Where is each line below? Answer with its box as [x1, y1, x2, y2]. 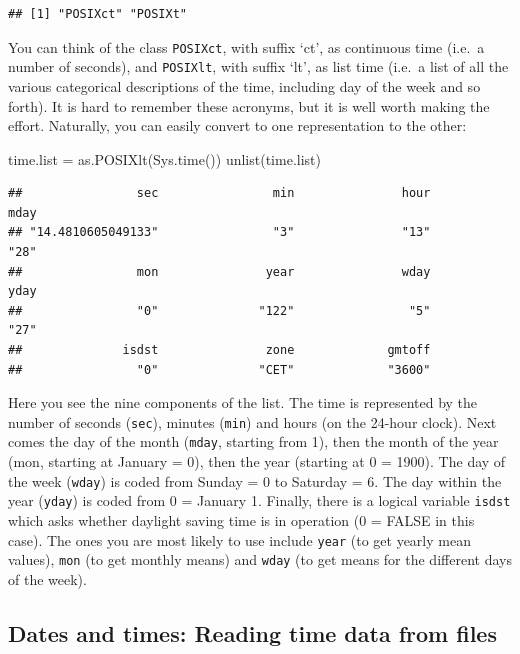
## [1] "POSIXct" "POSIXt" [8, 7, 187, 21]
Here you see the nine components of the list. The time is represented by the [8, 392, 478, 413]
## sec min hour [8, 186, 431, 201]
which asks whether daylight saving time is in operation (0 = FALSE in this [8, 510, 475, 531]
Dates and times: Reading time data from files [8, 617, 497, 648]
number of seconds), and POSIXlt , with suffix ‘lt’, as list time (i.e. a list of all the [8, 56, 509, 77]
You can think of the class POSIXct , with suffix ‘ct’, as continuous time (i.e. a [8, 36, 485, 57]
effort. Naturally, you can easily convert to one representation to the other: [8, 115, 467, 136]
